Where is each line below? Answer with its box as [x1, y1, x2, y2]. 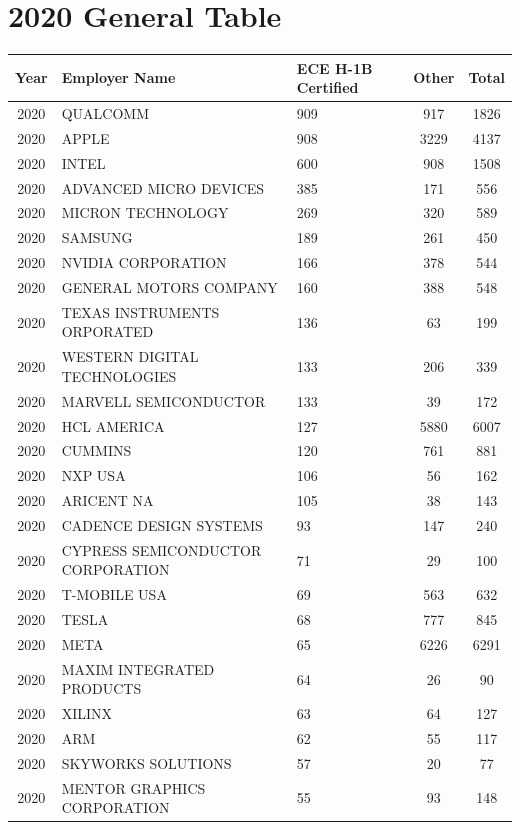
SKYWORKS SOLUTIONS [61, 752, 232, 773]
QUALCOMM [61, 103, 149, 124]
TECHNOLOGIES [61, 365, 177, 386]
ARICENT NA [61, 490, 154, 511]
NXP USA [61, 465, 126, 486]
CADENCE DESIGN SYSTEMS [61, 514, 263, 535]
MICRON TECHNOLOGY [61, 202, 229, 223]
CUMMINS [61, 440, 132, 461]
